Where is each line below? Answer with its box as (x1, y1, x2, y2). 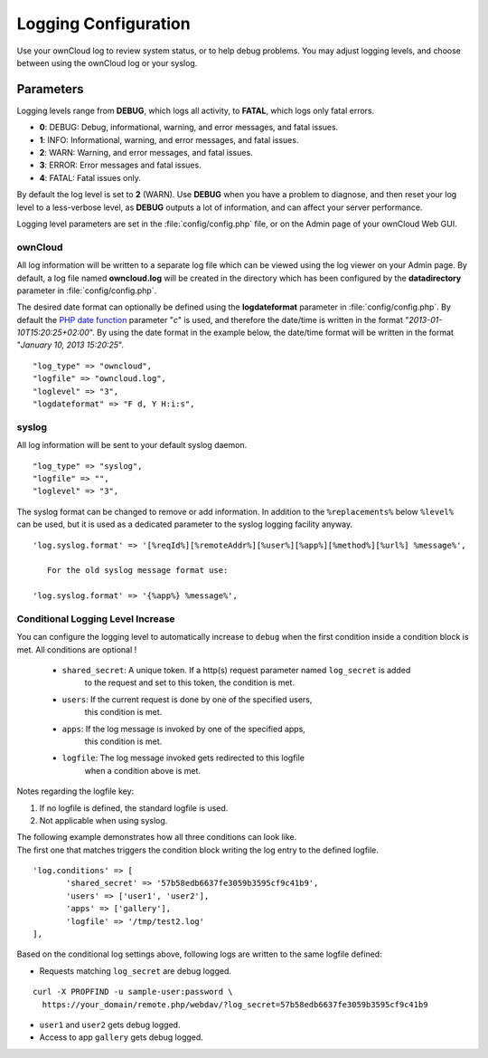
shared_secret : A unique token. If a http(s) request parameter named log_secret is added (61, 664, 411, 675)
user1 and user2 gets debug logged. (39, 1019, 181, 1030)
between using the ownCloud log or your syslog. (16, 57, 198, 68)
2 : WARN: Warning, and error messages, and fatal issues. (39, 148, 253, 158)
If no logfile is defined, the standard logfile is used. (39, 802, 229, 814)
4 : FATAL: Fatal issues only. (39, 172, 142, 183)
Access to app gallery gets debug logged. (39, 1032, 203, 1043)
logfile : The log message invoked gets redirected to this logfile (61, 752, 305, 764)
